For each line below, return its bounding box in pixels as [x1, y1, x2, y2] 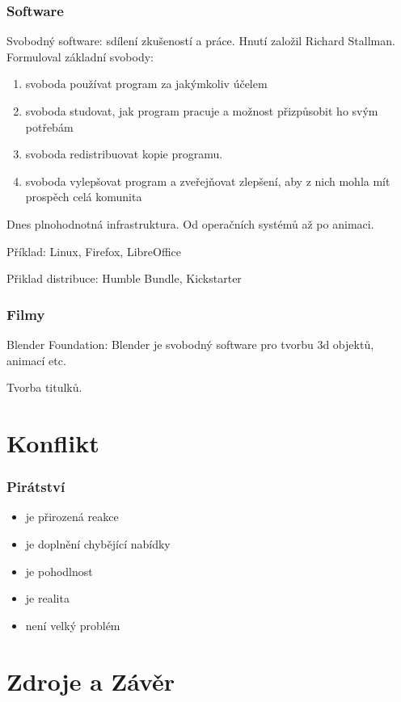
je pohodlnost [25, 562, 93, 579]
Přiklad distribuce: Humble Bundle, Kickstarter [6, 270, 242, 287]
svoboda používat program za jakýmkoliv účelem [25, 75, 268, 92]
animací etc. [6, 351, 66, 368]
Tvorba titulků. [6, 379, 82, 396]
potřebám [25, 118, 74, 135]
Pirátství [6, 477, 65, 497]
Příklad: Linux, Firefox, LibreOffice [6, 242, 181, 259]
